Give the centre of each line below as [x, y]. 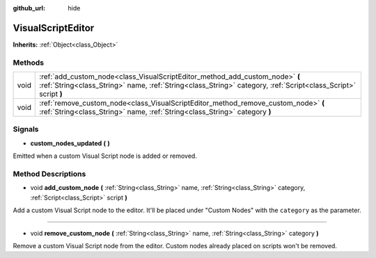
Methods [29, 63]
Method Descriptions [49, 174]
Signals [26, 129]
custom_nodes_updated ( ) [70, 143]
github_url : [29, 8]
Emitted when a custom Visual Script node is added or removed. [105, 156]
